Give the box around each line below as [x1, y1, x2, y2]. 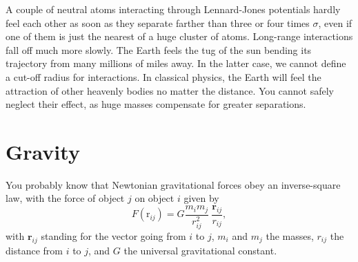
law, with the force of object [6, 191, 125, 205]
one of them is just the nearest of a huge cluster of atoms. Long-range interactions [6, 29, 353, 44]
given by [183, 191, 219, 205]
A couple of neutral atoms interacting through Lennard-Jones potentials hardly [6, 2, 341, 16]
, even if [318, 15, 352, 30]
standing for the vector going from [41, 228, 186, 243]
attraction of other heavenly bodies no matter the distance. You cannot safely [6, 83, 334, 97]
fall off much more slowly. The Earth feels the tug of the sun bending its [6, 42, 312, 57]
